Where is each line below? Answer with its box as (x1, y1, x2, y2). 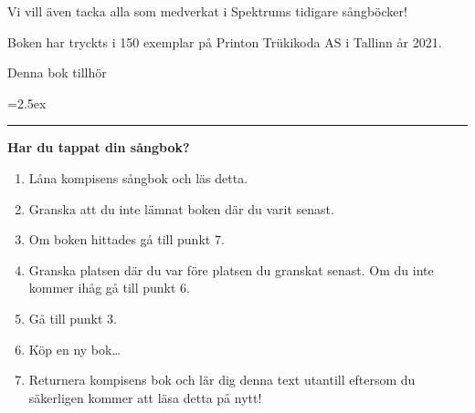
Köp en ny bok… (28, 339, 121, 358)
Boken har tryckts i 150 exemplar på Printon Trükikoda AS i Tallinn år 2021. (7, 32, 442, 51)
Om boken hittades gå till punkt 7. (28, 230, 225, 249)
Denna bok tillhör (7, 63, 107, 82)
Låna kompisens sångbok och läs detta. (28, 168, 248, 187)
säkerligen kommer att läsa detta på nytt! (28, 387, 262, 407)
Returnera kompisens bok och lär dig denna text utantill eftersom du (28, 370, 416, 389)
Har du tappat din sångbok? (7, 138, 190, 157)
